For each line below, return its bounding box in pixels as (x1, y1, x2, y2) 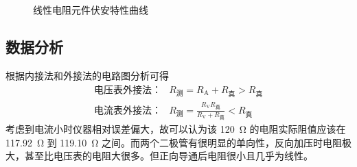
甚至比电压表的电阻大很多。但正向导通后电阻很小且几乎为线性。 (24, 149, 313, 163)
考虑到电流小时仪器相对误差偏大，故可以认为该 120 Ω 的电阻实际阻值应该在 (5, 122, 346, 136)
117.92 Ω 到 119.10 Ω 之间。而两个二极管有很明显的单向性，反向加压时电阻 (5, 135, 342, 149)
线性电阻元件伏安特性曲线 (33, 3, 148, 17)
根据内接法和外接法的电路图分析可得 (5, 68, 169, 82)
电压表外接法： (93, 85, 161, 95)
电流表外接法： (93, 105, 161, 116)
